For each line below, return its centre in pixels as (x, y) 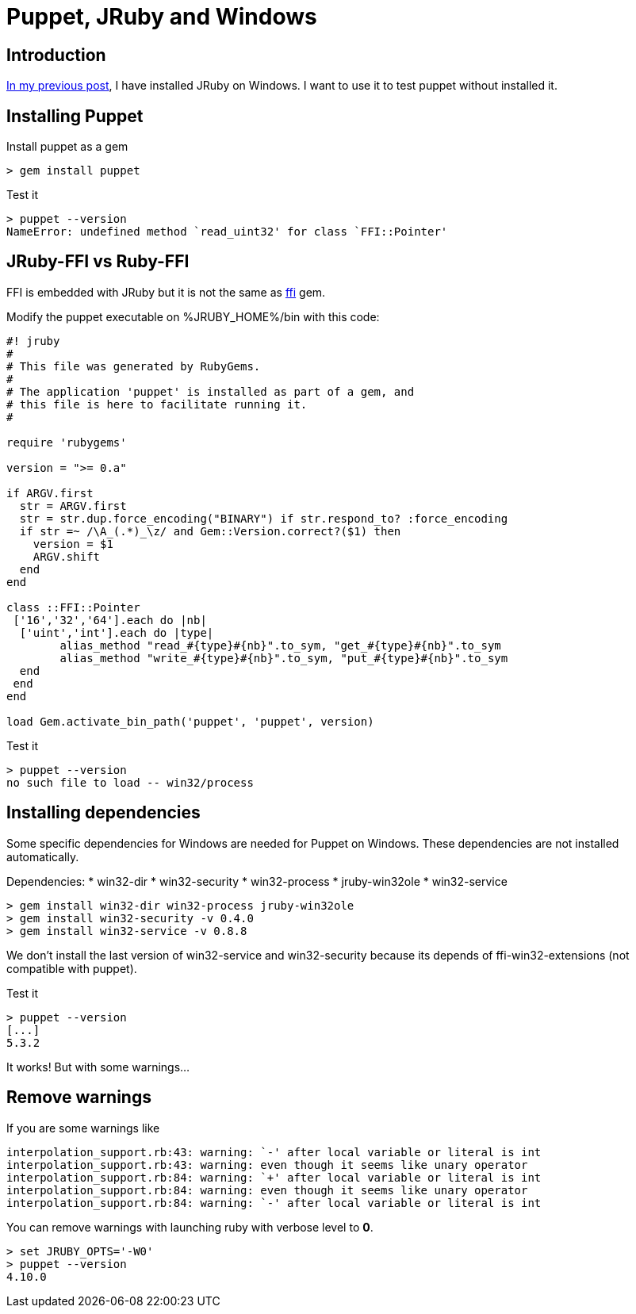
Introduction (56, 55)
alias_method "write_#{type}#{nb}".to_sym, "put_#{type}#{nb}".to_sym (284, 658)
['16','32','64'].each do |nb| (110, 620)
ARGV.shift (67, 556)
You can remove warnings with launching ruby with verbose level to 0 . (190, 1227)
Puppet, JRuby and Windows (162, 17)
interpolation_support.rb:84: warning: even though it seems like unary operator (267, 1190)
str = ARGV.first (73, 506)
